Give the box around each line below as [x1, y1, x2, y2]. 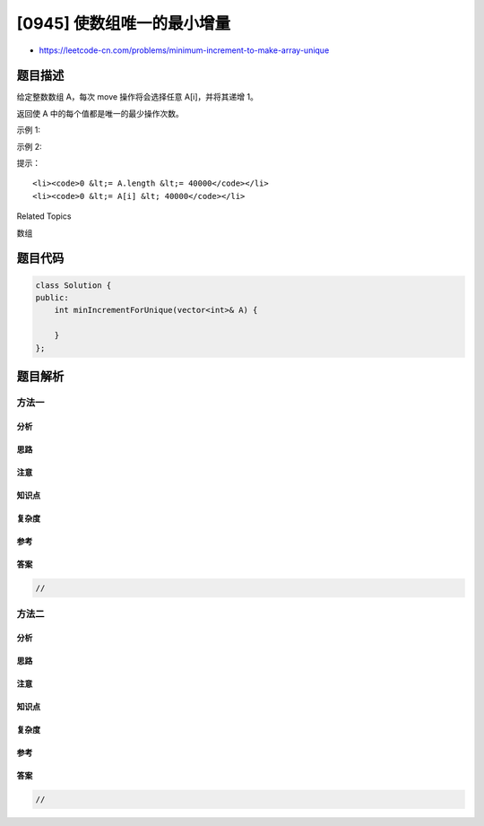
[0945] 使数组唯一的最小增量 [16, 13, 231, 33]
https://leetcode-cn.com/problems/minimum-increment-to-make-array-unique [39, 45, 330, 56]
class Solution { [35, 280, 112, 291]
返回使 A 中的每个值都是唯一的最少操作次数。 [16, 108, 184, 118]
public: [35, 292, 69, 302]
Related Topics [16, 211, 72, 222]
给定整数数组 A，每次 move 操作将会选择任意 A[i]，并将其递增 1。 [16, 91, 259, 102]
